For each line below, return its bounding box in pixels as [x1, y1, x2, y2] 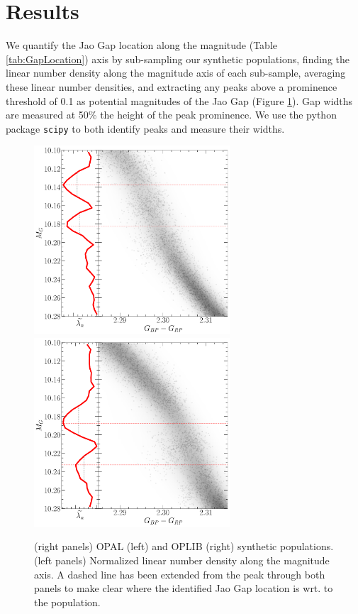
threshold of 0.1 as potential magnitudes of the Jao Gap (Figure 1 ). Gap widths [6, 93, 353, 108]
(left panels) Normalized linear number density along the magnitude [34, 552, 330, 567]
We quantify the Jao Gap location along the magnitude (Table [6, 38, 277, 53]
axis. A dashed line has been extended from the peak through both [34, 566, 325, 581]
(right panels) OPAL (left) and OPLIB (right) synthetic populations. [34, 539, 334, 554]
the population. [34, 594, 101, 609]
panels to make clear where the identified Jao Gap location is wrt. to [34, 581, 333, 596]
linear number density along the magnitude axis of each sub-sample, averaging [6, 65, 346, 80]
